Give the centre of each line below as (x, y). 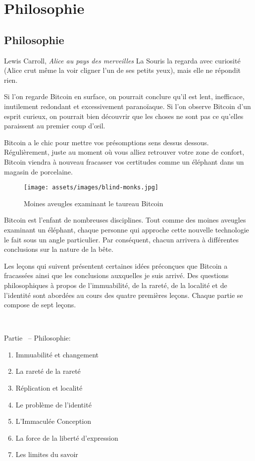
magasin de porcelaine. (38, 171)
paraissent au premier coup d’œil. (55, 126)
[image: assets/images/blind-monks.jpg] (91, 188)
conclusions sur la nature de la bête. (59, 249)
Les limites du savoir (47, 454)
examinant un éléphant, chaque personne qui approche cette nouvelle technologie (127, 229)
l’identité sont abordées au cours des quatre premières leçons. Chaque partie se (124, 295)
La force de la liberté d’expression (67, 437)
